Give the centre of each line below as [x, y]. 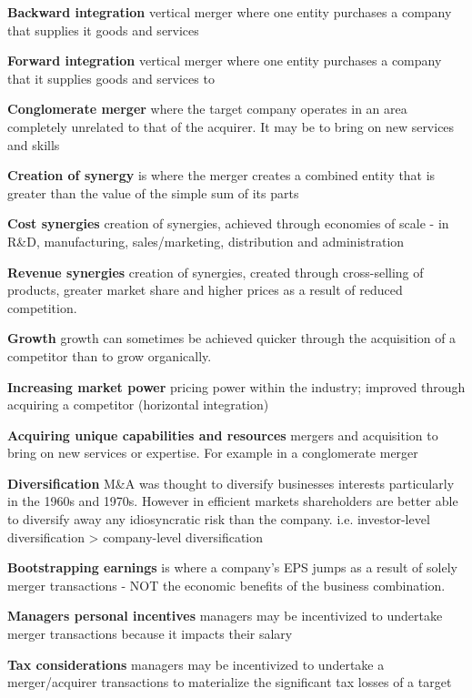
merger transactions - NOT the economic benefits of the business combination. [226, 585]
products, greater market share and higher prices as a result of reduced [205, 290]
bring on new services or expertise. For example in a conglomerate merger [213, 453]
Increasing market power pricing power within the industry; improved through [236, 386]
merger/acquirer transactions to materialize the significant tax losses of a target [230, 682]
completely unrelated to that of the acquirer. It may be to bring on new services [231, 126]
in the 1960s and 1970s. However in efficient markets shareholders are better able [233, 501]
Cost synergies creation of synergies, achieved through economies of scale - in [228, 223]
